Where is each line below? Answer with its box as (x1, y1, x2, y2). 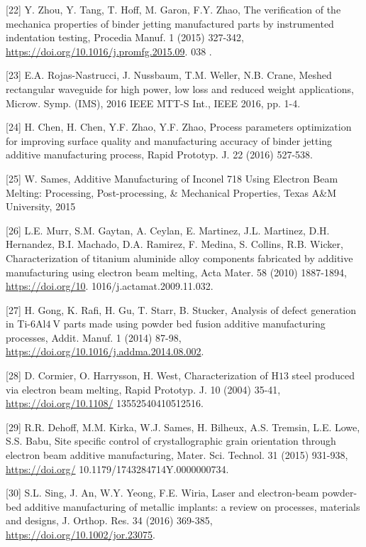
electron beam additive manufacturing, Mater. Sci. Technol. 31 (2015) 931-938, (6, 448, 348, 462)
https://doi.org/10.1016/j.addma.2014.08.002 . (6, 344, 204, 359)
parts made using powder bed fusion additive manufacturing (63, 316, 326, 331)
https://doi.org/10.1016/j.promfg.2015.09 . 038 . (6, 43, 212, 58)
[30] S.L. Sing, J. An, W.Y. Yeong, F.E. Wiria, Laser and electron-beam (6, 485, 319, 500)
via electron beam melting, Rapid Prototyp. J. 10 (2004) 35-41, (6, 381, 281, 396)
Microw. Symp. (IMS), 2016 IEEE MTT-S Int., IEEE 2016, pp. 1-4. (6, 95, 301, 110)
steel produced (292, 368, 355, 383)
